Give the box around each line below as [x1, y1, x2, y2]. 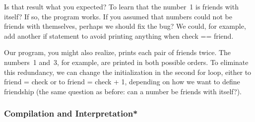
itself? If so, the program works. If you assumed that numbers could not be [4, 11, 232, 21]
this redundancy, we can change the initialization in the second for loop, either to [4, 66, 252, 77]
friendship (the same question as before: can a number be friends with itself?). [4, 86, 242, 96]
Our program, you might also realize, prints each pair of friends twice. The [4, 47, 231, 58]
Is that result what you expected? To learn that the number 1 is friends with [4, 1, 239, 11]
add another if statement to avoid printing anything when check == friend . [4, 30, 234, 41]
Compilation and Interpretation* [4, 107, 138, 120]
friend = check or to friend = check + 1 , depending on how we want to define [4, 76, 240, 87]
